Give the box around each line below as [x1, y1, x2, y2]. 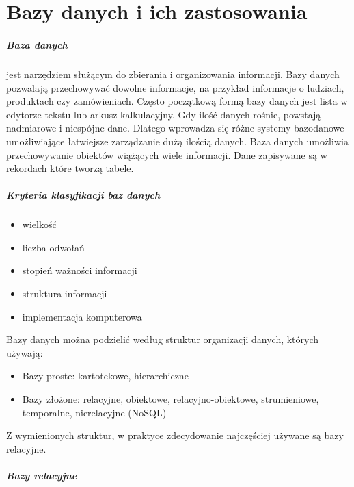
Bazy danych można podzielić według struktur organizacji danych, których [6, 332, 319, 347]
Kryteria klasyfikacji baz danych [6, 188, 161, 202]
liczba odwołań [22, 240, 85, 254]
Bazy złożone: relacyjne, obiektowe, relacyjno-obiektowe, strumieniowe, [22, 392, 319, 405]
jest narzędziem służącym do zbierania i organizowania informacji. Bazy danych [6, 66, 340, 81]
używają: [6, 345, 43, 360]
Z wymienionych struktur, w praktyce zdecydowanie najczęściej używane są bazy [6, 428, 344, 442]
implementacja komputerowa [22, 309, 142, 323]
